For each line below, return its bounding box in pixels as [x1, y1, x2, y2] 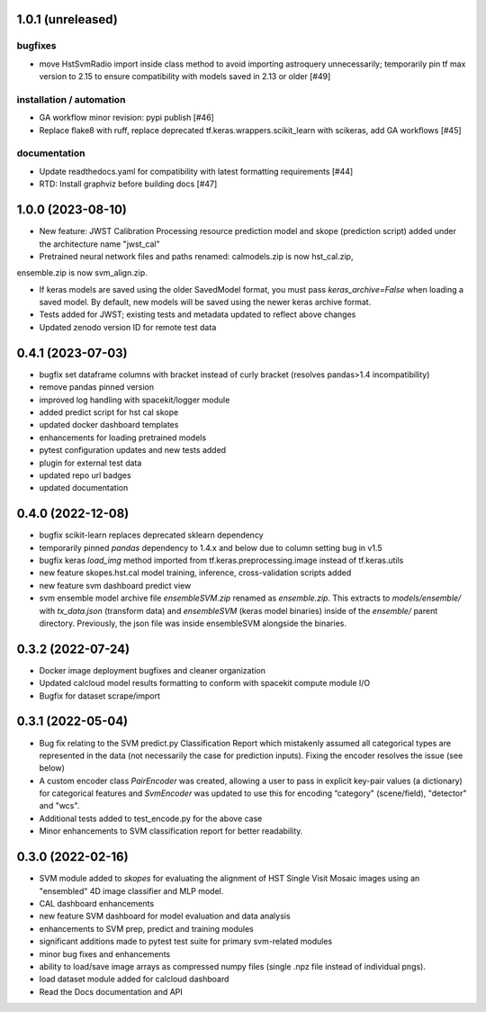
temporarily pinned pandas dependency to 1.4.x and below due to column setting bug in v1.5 [39, 542, 382, 553]
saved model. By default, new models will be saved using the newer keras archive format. [39, 297, 372, 308]
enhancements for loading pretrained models [39, 432, 207, 443]
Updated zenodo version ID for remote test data [39, 321, 217, 332]
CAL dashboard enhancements [39, 898, 155, 908]
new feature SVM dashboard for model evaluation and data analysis [39, 910, 292, 922]
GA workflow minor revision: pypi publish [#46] [39, 113, 215, 123]
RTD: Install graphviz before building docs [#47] [39, 178, 218, 189]
